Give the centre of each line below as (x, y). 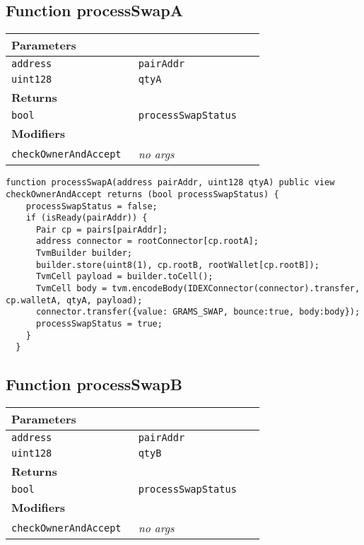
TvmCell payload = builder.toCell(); (124, 277)
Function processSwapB (94, 384)
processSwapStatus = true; (99, 324)
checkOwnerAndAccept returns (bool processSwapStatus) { (142, 194)
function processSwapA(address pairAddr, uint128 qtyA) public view (170, 183)
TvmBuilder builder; (84, 253)
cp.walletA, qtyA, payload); (74, 300)
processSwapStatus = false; (92, 206)
